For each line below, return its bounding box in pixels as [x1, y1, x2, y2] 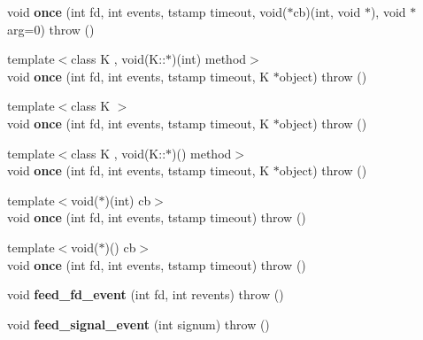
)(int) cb [104, 190, 151, 209]
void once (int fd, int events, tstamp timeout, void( [7, 3, 288, 20]
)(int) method [172, 50, 247, 68]
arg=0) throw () [7, 19, 95, 38]
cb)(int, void [293, 3, 361, 20]
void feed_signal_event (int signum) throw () [7, 314, 270, 333]
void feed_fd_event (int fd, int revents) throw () [7, 285, 284, 304]
